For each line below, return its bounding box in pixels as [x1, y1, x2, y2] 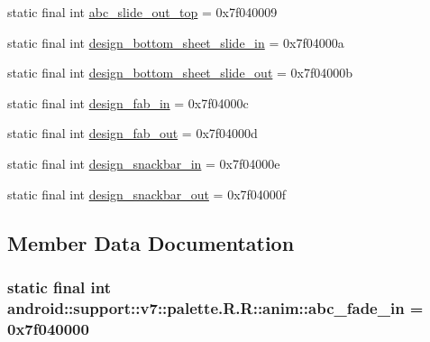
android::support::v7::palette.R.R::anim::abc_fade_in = [7, 296, 424, 319]
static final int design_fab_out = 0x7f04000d [7, 124, 258, 143]
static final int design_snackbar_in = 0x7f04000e [7, 153, 280, 172]
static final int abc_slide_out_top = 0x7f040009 [7, 3, 278, 21]
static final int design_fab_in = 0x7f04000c [7, 93, 249, 112]
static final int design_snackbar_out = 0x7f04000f [7, 184, 287, 203]
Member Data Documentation [7, 228, 295, 256]
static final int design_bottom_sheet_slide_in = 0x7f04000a [7, 32, 344, 51]
